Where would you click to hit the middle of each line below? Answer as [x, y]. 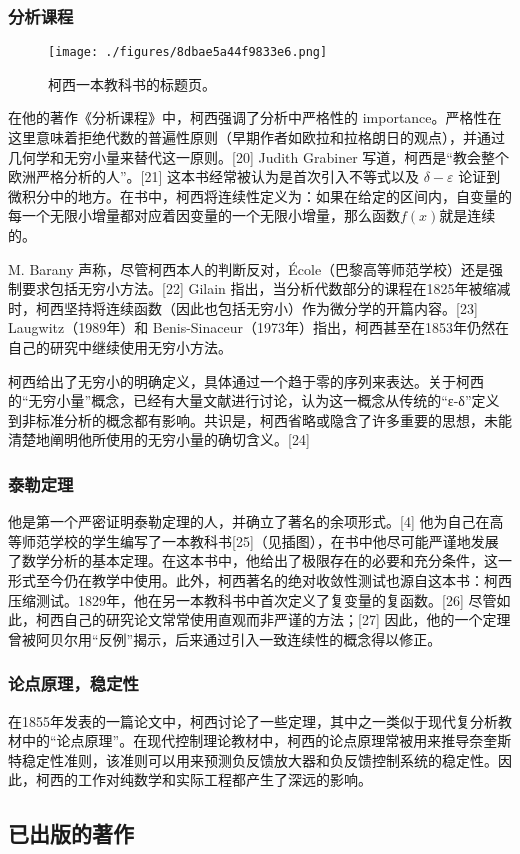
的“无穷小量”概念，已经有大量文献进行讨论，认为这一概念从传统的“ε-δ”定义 [254, 400]
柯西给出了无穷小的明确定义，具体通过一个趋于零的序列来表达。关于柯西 [246, 380]
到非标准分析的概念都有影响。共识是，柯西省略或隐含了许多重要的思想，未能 [260, 419]
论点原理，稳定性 [73, 683]
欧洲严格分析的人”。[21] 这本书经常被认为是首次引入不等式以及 [214, 176]
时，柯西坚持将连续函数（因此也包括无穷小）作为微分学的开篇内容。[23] [243, 307]
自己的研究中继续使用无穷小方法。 [120, 347]
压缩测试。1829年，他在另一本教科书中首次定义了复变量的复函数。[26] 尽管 [252, 599]
